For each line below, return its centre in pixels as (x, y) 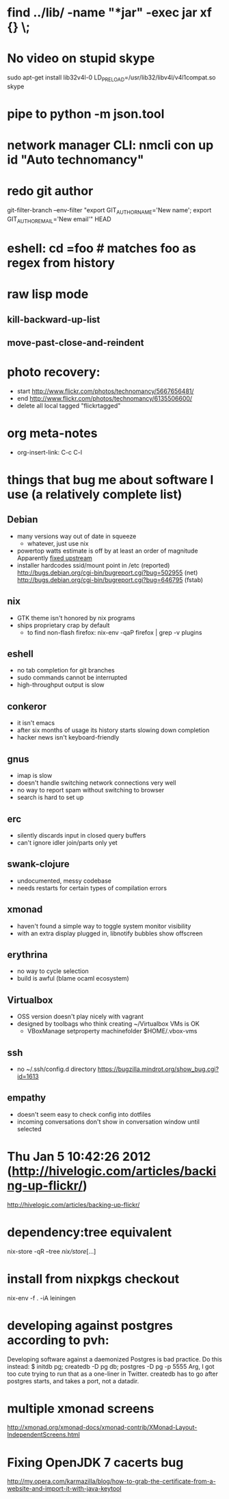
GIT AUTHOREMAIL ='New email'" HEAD (59, 220)
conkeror (27, 706)
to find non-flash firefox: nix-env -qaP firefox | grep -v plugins (114, 632)
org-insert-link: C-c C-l (50, 452)
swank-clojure (38, 864)
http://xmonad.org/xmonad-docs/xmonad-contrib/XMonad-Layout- (102, 1427)
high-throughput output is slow (60, 685)
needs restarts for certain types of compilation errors (92, 887)
